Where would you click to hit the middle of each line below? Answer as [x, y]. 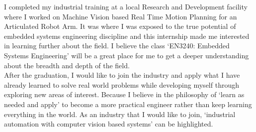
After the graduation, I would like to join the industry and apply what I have [122, 75]
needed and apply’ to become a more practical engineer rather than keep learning [128, 104]
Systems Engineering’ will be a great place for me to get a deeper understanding [127, 55]
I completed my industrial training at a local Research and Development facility [126, 6]
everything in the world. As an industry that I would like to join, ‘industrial [120, 114]
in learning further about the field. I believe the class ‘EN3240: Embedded [117, 46]
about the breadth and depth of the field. [67, 65]
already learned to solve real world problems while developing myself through [122, 84]
